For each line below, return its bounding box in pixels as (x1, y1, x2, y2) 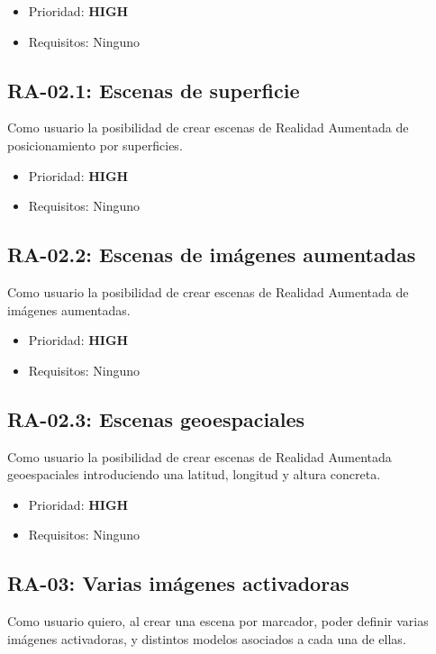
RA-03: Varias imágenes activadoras (7, 569, 350, 597)
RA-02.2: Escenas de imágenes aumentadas (7, 241, 416, 268)
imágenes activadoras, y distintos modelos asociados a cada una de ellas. (7, 629, 406, 648)
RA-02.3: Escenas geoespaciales (7, 404, 305, 432)
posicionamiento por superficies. (7, 135, 183, 154)
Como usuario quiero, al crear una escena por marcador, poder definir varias (7, 612, 429, 631)
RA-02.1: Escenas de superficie (7, 76, 300, 104)
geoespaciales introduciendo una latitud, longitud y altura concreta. (7, 465, 381, 484)
